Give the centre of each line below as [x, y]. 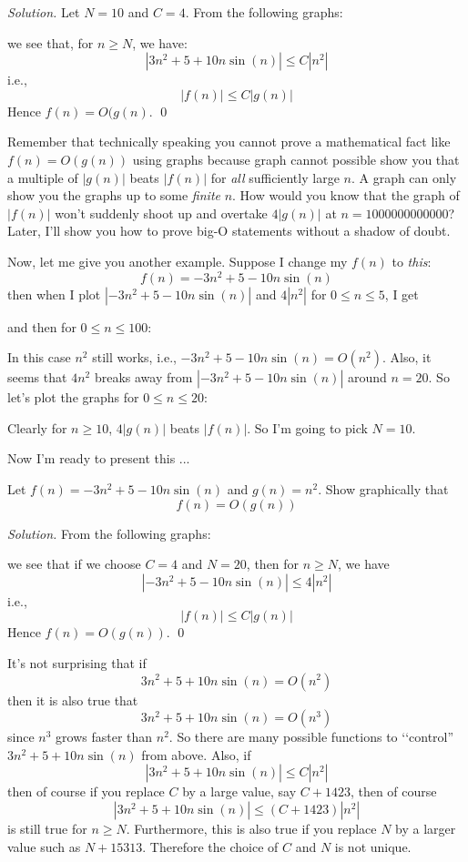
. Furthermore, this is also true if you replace [251, 828]
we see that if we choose [74, 564]
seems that [37, 377]
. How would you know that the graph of [346, 195]
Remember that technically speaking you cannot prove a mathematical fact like [229, 142]
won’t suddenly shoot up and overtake [161, 213]
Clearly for [37, 427]
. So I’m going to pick [307, 427]
